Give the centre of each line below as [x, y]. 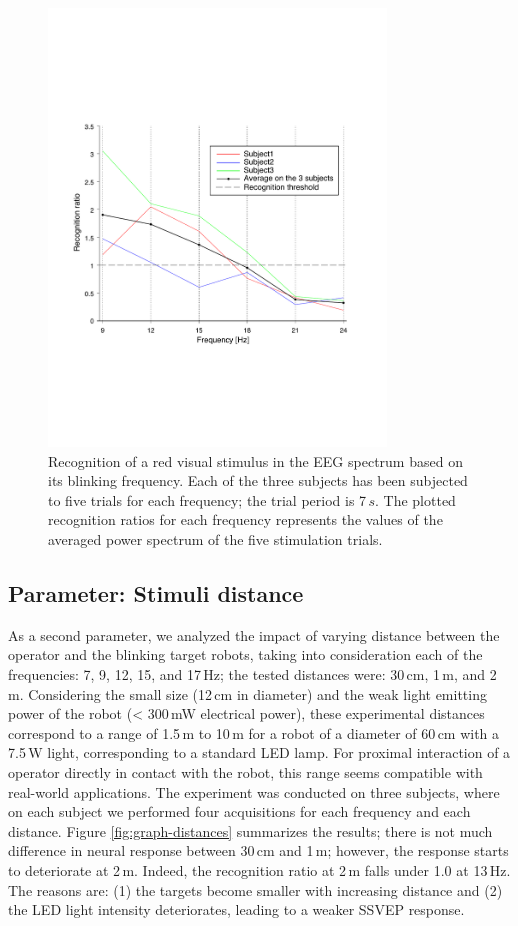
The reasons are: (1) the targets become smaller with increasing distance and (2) [255, 889]
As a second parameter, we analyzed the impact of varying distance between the [254, 634]
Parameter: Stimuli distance [156, 593]
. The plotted [415, 499]
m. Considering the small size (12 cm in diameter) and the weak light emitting [247, 693]
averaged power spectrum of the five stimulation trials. [215, 539]
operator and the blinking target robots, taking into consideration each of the [245, 654]
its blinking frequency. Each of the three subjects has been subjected [258, 480]
